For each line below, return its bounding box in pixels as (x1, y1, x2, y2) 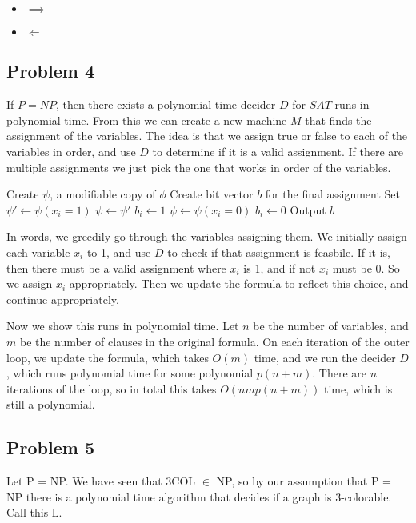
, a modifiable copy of (50, 186, 156, 202)
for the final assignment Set (265, 186, 401, 202)
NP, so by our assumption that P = (216, 473, 391, 489)
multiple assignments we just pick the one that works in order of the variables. (6, 158, 391, 175)
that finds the (305, 111, 372, 128)
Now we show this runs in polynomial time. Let (6, 317, 239, 334)
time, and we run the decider (254, 349, 396, 365)
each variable (6, 243, 70, 260)
